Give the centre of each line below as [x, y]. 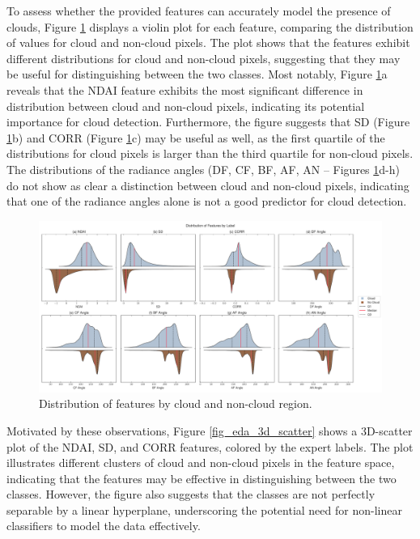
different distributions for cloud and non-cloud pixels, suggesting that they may [204, 58]
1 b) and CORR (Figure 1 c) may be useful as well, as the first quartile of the [196, 137]
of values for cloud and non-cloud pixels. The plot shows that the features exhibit [208, 42]
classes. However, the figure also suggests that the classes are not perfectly [191, 494]
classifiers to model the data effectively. [104, 526]
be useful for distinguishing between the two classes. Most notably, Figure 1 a [197, 74]
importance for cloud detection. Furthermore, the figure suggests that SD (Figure [208, 122]
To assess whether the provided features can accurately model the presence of [199, 11]
